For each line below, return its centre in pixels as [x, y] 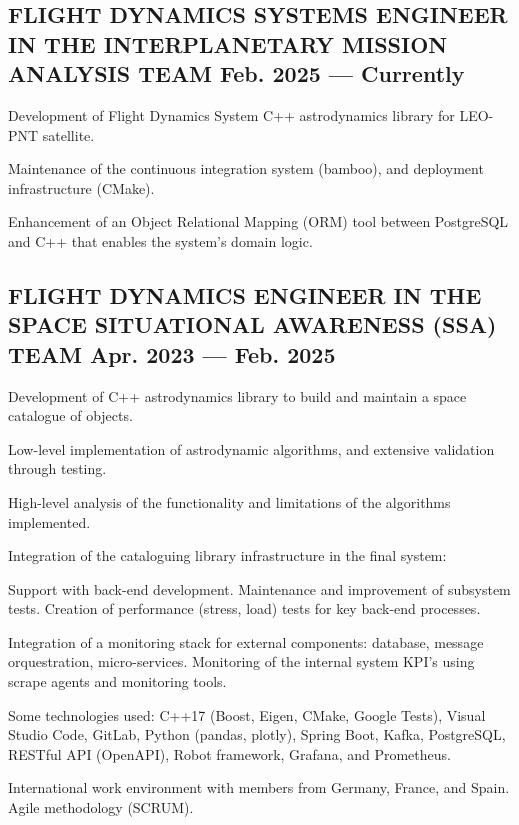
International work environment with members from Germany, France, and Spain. [259, 787]
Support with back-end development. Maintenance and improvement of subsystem [259, 588]
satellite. [68, 134]
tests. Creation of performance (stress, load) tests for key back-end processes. [244, 608]
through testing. [57, 468]
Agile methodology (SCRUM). [101, 807]
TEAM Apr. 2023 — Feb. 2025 [172, 353]
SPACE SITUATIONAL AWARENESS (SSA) [252, 324]
